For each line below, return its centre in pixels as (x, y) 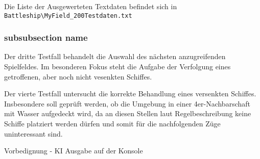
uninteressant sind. (33, 133)
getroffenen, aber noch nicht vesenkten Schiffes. (78, 76)
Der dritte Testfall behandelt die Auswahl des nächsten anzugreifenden (115, 56)
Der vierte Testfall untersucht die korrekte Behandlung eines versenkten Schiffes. (130, 94)
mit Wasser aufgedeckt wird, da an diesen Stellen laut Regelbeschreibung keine (128, 113)
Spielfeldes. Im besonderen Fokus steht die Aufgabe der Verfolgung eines (117, 67)
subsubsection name (46, 37)
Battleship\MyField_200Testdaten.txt (68, 16)
